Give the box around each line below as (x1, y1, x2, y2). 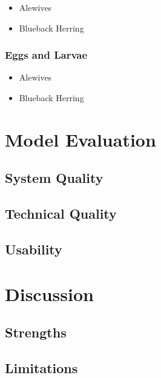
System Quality (5, 168, 103, 187)
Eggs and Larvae (5, 47, 88, 62)
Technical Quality (5, 204, 117, 223)
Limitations (5, 358, 78, 377)
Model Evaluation (5, 127, 156, 151)
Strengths (5, 323, 67, 342)
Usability (5, 239, 62, 258)
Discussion (5, 281, 94, 306)
